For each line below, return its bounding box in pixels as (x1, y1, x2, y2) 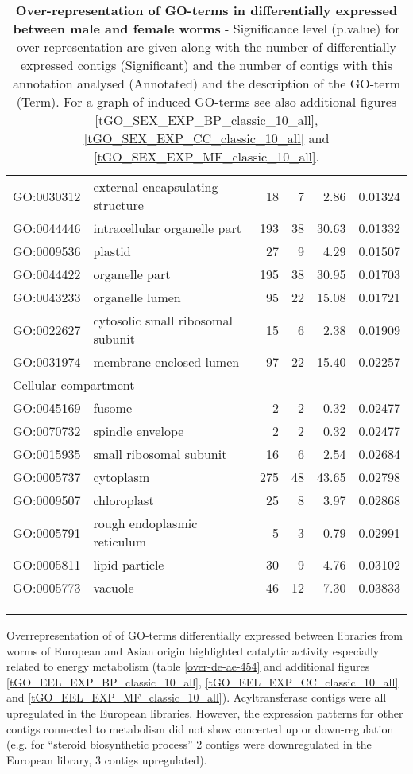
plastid (93, 242, 131, 260)
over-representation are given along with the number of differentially (16, 37, 397, 56)
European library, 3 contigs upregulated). (6, 751, 207, 768)
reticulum (93, 532, 147, 550)
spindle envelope (93, 422, 184, 440)
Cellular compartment (13, 375, 135, 394)
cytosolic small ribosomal (93, 311, 233, 329)
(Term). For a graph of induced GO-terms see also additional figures (16, 92, 397, 111)
